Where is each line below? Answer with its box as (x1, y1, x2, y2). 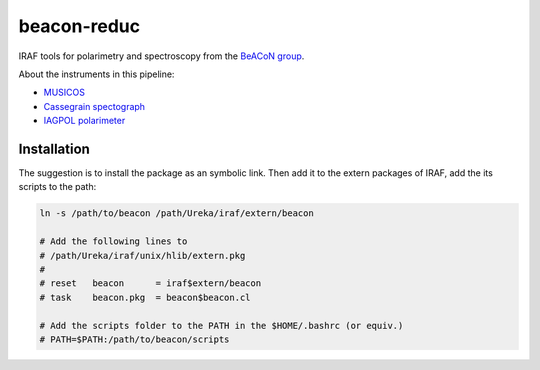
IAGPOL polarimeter (43, 115, 126, 127)
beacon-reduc (18, 15, 140, 37)
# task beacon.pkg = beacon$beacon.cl (39, 291, 251, 303)
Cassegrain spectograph (43, 100, 145, 112)
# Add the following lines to (39, 236, 188, 247)
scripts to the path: (18, 181, 97, 193)
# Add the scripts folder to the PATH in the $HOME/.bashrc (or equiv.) (39, 320, 404, 331)
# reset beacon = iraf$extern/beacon (39, 278, 262, 289)
